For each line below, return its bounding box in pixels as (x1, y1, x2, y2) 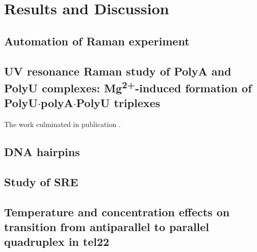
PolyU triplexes (76, 95, 161, 111)
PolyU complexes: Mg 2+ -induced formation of (4, 78, 252, 95)
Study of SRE (4, 173, 79, 189)
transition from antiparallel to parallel (4, 219, 210, 235)
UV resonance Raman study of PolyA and (4, 63, 232, 79)
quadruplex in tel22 (4, 234, 110, 249)
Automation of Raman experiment (4, 33, 190, 48)
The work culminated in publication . (4, 119, 121, 130)
